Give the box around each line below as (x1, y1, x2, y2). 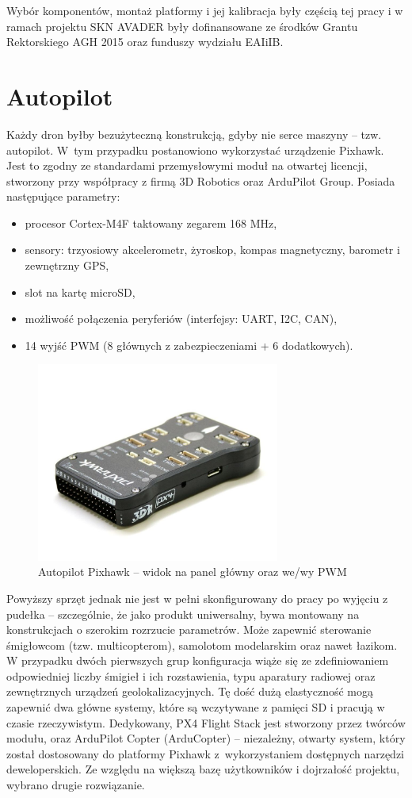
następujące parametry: (6, 188, 120, 205)
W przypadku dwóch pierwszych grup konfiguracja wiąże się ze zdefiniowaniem (6, 652, 389, 669)
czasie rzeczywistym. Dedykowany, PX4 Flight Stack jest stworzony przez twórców (6, 714, 406, 731)
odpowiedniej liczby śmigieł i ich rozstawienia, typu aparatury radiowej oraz (6, 667, 376, 684)
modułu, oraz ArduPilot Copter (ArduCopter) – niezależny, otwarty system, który (6, 730, 406, 746)
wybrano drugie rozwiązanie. (6, 777, 145, 793)
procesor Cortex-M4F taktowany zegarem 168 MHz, (25, 214, 277, 231)
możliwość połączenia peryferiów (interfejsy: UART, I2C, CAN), (25, 310, 338, 327)
